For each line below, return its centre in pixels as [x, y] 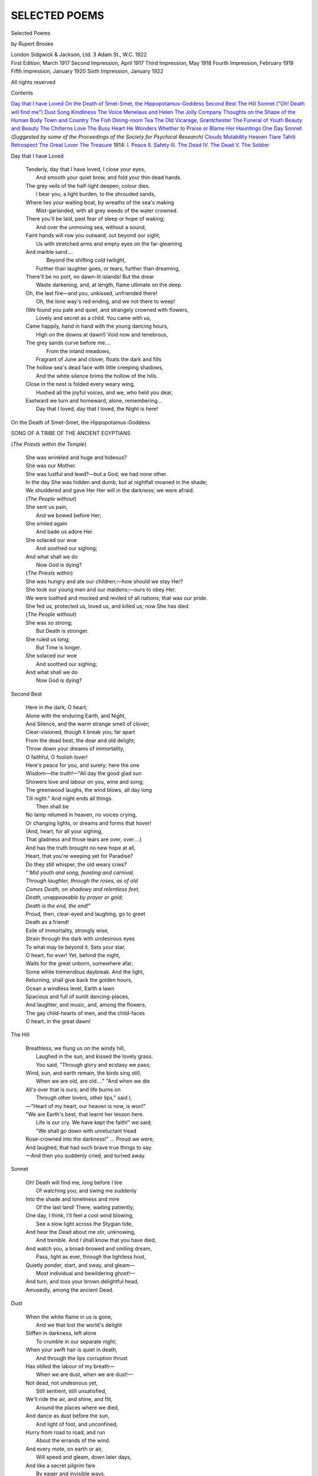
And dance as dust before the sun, [68, 1416]
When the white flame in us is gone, [69, 1317]
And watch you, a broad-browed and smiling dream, [89, 1248]
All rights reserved [33, 82]
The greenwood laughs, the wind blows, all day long [89, 790]
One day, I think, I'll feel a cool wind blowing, [79, 1216]
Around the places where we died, [78, 1408]
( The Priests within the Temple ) [49, 444]
